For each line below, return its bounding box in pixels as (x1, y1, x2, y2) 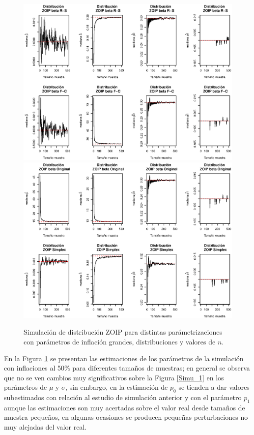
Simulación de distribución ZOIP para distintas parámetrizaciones (24, 327, 222, 337)
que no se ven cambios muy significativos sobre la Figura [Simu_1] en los (4, 372, 224, 382)
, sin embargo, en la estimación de (65, 382, 168, 392)
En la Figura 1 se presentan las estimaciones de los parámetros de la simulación (4, 353, 244, 363)
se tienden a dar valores (178, 382, 250, 392)
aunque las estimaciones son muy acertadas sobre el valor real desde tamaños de (4, 402, 245, 412)
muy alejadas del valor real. (4, 422, 87, 432)
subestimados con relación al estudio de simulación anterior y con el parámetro (4, 392, 242, 403)
